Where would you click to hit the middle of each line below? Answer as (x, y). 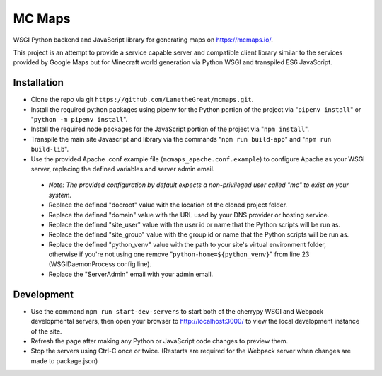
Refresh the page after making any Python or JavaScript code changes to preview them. (160, 341)
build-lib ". (50, 149)
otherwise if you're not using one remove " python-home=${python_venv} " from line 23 (179, 254)
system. (60, 195)
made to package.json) (64, 360)
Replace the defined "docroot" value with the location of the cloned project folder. (168, 205)
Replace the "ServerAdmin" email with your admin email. (131, 274)
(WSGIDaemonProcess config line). (100, 264)
